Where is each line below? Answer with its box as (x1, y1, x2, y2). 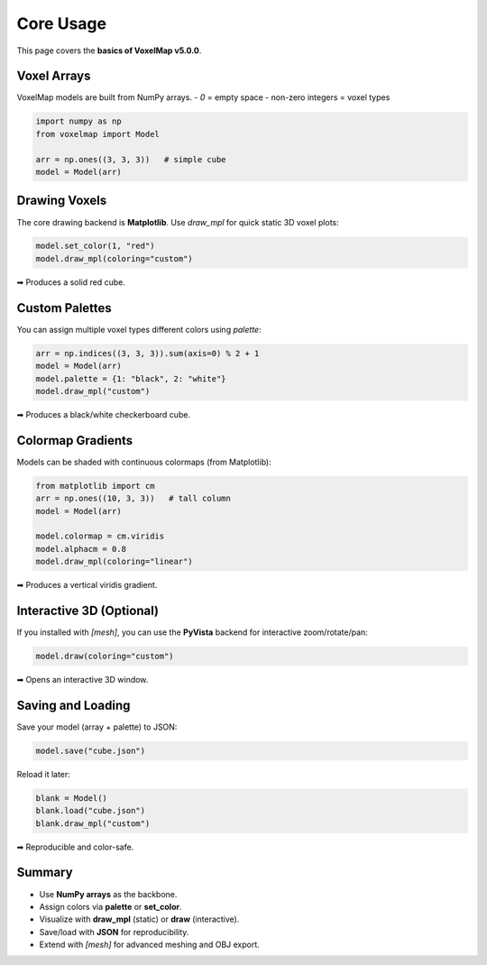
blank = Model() (35, 793, 108, 803)
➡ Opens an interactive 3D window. (16, 675, 149, 685)
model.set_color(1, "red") (35, 241, 155, 252)
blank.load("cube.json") (35, 805, 146, 816)
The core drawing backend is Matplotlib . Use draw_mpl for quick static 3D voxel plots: (16, 216, 340, 227)
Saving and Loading (16, 697, 131, 712)
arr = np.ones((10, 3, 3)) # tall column (35, 493, 232, 504)
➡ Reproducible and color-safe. (16, 841, 134, 852)
